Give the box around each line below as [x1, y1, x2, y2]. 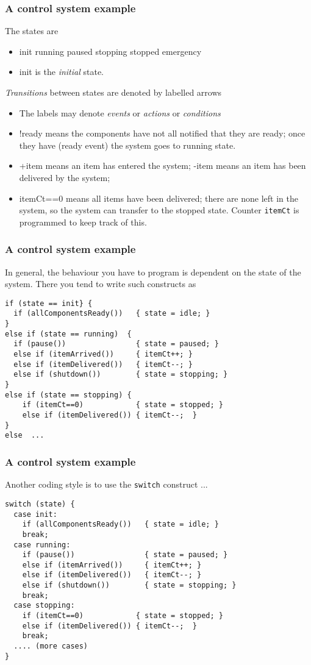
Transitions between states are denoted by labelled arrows [5, 86, 222, 98]
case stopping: [13, 601, 75, 610]
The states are [5, 24, 59, 37]
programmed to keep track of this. [19, 215, 147, 228]
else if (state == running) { [5, 329, 132, 338]
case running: [13, 540, 71, 549]
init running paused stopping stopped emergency [19, 44, 202, 57]
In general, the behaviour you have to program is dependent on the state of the [5, 265, 301, 278]
